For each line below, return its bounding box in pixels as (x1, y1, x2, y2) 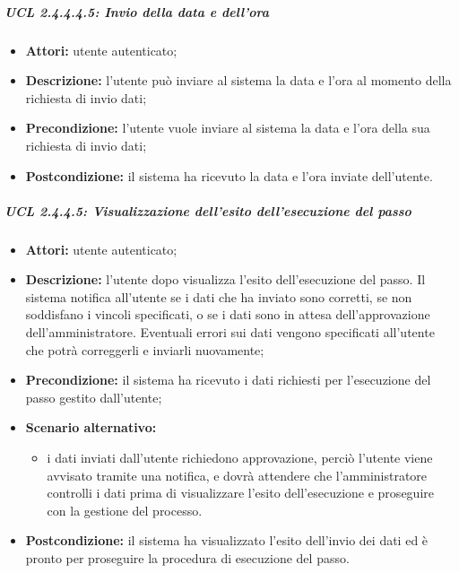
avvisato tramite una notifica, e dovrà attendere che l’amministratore (47, 465, 428, 484)
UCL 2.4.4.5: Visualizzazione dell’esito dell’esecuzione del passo (4, 201, 411, 220)
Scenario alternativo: (25, 418, 157, 437)
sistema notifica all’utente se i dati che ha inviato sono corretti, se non (25, 287, 412, 306)
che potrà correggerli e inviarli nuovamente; (25, 340, 264, 359)
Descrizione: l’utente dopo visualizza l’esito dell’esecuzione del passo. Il (25, 270, 426, 289)
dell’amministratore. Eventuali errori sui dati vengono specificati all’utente (25, 323, 435, 342)
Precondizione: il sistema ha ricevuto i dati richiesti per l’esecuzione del (25, 370, 431, 389)
